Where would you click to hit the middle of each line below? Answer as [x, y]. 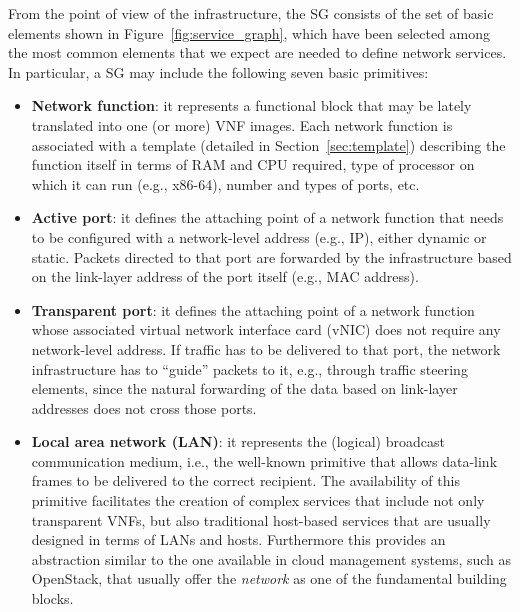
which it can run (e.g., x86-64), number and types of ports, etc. [225, 183]
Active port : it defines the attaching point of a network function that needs [267, 217]
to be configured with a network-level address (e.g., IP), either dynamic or [259, 236]
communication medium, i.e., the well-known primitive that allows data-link [264, 460]
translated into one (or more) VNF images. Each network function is [242, 124]
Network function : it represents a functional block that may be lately [251, 105]
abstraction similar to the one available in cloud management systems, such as [271, 558]
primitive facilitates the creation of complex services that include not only [258, 500]
